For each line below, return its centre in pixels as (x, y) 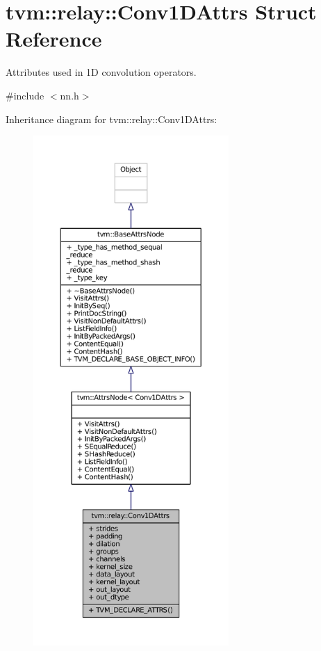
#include (25, 95)
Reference (54, 39)
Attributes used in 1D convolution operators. (101, 72)
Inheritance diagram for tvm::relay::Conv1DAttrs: (112, 119)
